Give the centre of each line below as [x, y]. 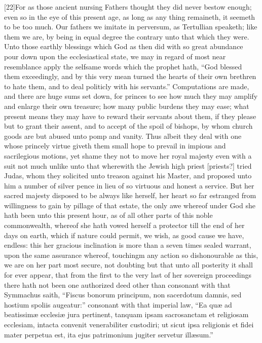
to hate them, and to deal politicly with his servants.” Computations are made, [127, 86]
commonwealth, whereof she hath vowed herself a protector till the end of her [124, 225]
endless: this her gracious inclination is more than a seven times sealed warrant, [128, 245]
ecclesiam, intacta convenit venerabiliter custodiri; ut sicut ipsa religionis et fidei [129, 324]
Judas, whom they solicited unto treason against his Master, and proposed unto [128, 176]
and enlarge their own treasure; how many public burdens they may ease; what [127, 106]
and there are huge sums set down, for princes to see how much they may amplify [131, 96]
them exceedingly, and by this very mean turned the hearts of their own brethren [130, 76]
